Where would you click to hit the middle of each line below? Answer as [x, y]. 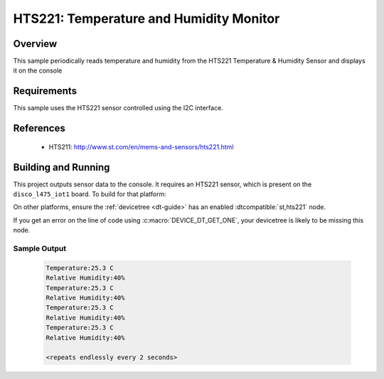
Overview [35, 44]
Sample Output [40, 249]
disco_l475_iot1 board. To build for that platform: [90, 194]
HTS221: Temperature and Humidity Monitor [146, 18]
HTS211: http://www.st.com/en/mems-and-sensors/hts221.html [141, 146]
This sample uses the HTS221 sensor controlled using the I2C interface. [118, 108]
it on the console [38, 70]
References [39, 128]
